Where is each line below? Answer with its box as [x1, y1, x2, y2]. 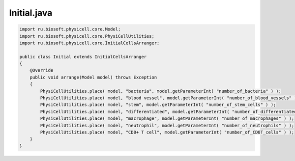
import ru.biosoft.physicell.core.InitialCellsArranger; [19, 40, 160, 46]
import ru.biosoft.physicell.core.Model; [19, 27, 121, 32]
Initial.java [9, 7, 53, 18]
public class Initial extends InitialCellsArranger [19, 54, 147, 59]
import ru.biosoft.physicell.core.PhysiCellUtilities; [19, 33, 154, 39]
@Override [29, 68, 54, 73]
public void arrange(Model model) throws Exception [29, 74, 157, 80]
